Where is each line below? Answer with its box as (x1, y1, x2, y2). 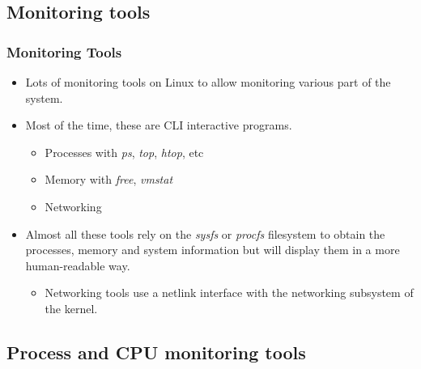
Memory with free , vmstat (45, 171, 173, 188)
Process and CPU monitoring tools (6, 339, 306, 364)
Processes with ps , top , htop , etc (45, 143, 204, 160)
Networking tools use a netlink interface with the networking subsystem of (45, 284, 414, 301)
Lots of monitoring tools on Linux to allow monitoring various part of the (25, 74, 391, 90)
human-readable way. (25, 257, 130, 274)
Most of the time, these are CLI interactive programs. (25, 117, 292, 134)
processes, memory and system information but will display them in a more (25, 241, 400, 258)
